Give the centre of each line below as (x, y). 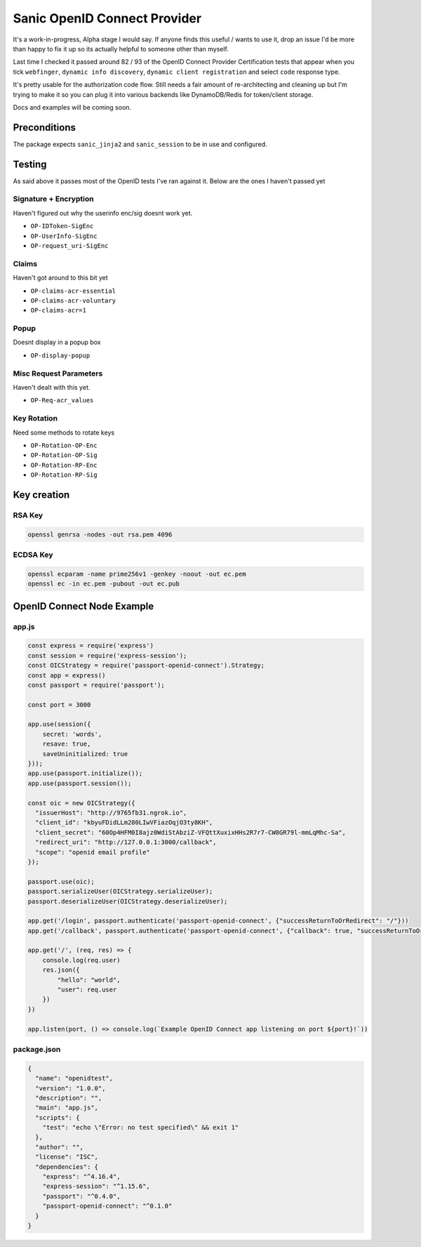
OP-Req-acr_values (62, 401)
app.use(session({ (59, 724)
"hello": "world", (89, 980)
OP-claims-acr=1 (59, 310)
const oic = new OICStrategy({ (82, 803)
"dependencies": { (67, 1167)
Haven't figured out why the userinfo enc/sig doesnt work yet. (103, 213)
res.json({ (61, 970)
